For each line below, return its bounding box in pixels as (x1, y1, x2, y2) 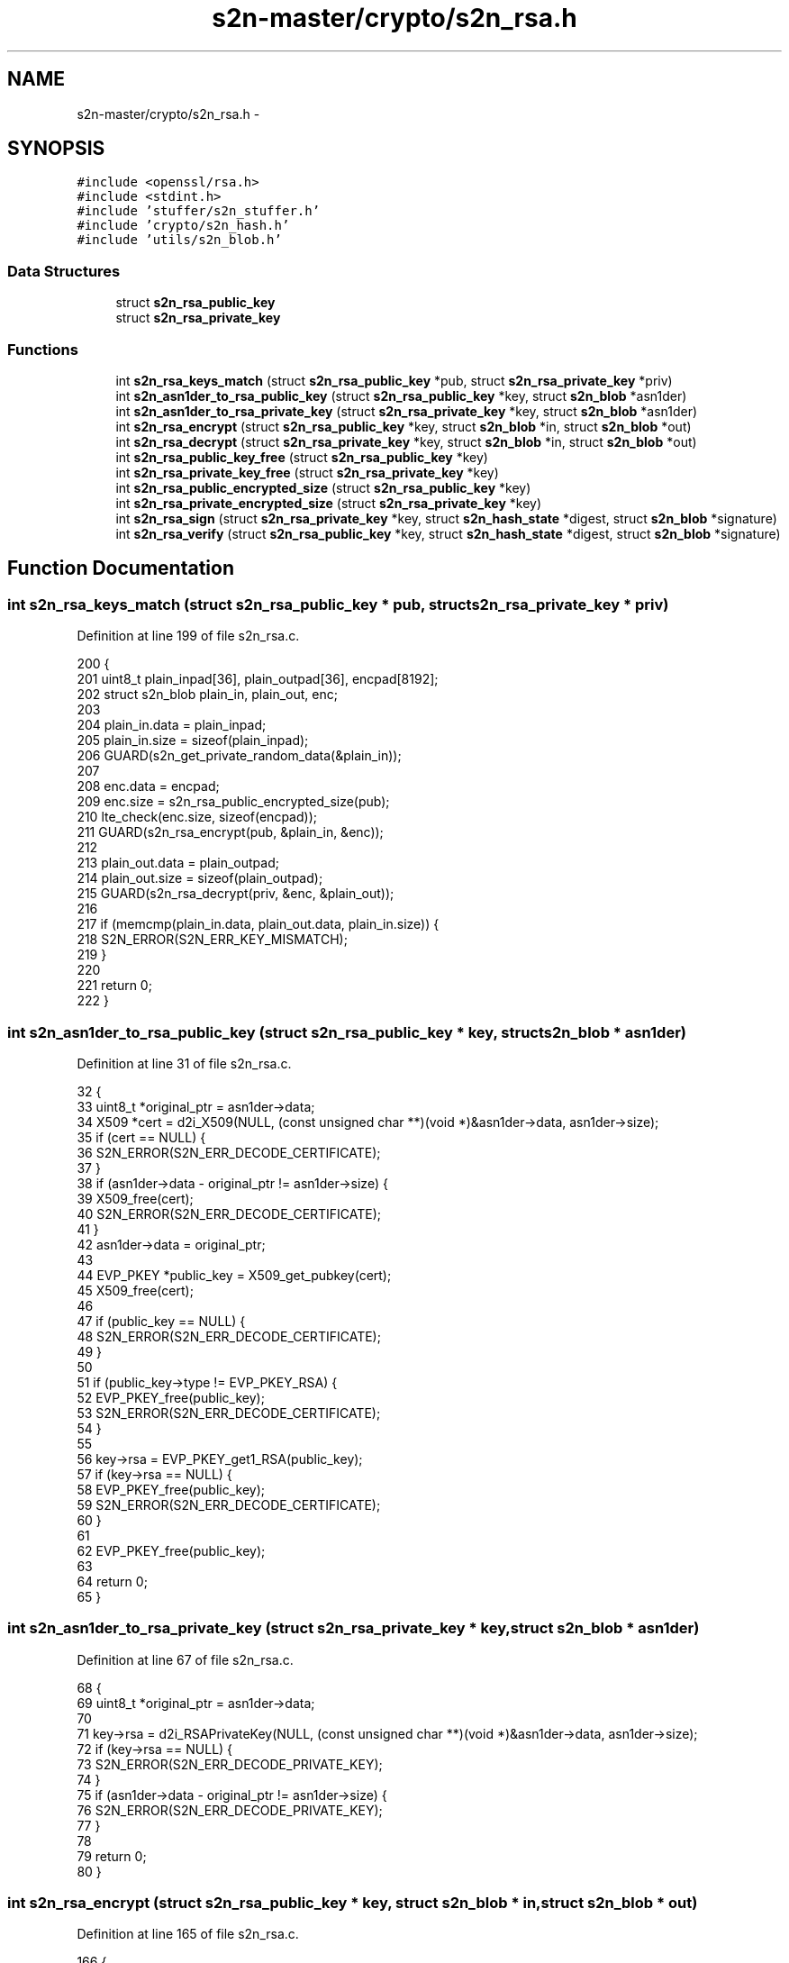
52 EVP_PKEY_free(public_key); (77, 1389, 265, 1405)
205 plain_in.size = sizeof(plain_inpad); (77, 732, 309, 749)
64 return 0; (77, 1573, 148, 1589)
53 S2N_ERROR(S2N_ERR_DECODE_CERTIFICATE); (77, 1404, 381, 1421)
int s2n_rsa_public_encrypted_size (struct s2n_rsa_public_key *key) (115, 479, 531, 495)
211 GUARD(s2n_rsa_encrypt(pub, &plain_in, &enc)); (77, 824, 384, 841)
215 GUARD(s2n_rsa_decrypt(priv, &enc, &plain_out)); (77, 886, 394, 902)
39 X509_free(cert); (77, 1190, 194, 1206)
